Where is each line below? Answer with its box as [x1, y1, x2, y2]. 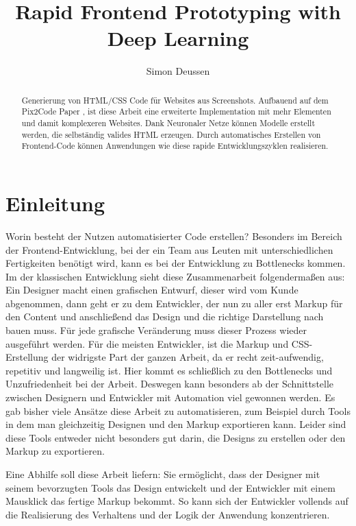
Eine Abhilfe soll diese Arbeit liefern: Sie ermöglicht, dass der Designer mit [5, 467, 320, 481]
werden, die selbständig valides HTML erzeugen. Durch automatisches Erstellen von [21, 128, 321, 140]
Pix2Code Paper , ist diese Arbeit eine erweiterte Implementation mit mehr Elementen [21, 106, 331, 117]
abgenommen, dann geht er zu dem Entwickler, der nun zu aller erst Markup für [5, 296, 343, 310]
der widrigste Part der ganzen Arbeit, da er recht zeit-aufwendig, [51, 350, 324, 364]
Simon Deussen [146, 64, 210, 78]
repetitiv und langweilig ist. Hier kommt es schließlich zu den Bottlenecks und [5, 363, 333, 377]
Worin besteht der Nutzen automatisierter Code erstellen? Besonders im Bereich [5, 228, 342, 243]
